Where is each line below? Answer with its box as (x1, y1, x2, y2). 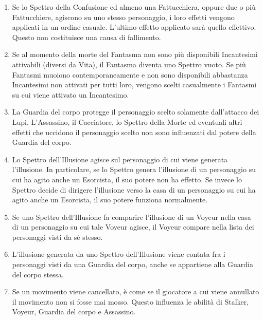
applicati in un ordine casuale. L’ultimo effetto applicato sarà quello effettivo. (12, 22, 256, 32)
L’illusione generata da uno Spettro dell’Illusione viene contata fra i (12, 249, 225, 259)
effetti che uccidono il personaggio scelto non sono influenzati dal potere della (12, 126, 256, 137)
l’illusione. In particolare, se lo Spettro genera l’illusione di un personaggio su (12, 164, 256, 175)
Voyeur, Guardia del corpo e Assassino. (12, 306, 136, 317)
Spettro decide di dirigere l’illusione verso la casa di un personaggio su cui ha (12, 184, 256, 195)
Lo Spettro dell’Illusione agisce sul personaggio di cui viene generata (12, 154, 228, 164)
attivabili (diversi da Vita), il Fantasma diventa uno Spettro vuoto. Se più (12, 59, 246, 69)
